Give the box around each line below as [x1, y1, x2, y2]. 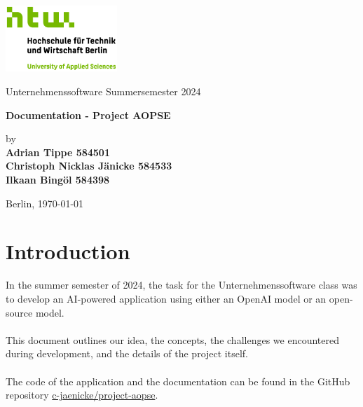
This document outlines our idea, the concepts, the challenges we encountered [6, 332, 339, 347]
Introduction [6, 237, 130, 265]
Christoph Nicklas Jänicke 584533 [6, 158, 172, 173]
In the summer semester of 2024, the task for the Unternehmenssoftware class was [6, 277, 357, 292]
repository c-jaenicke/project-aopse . [6, 387, 158, 402]
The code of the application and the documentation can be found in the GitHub [6, 373, 350, 388]
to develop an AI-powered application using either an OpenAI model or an [6, 291, 327, 305]
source [6, 305, 33, 319]
